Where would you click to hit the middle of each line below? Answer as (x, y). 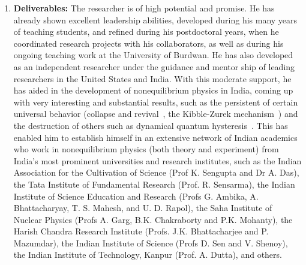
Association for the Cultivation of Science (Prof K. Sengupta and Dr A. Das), (156, 172)
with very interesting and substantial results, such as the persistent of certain (156, 102)
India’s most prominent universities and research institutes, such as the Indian (157, 160)
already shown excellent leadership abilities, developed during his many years (155, 19)
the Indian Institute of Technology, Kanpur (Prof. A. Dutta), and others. (148, 255)
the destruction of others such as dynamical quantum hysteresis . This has (151, 125)
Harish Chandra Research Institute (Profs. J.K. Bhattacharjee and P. (141, 231)
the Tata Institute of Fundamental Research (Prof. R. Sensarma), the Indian (154, 184)
